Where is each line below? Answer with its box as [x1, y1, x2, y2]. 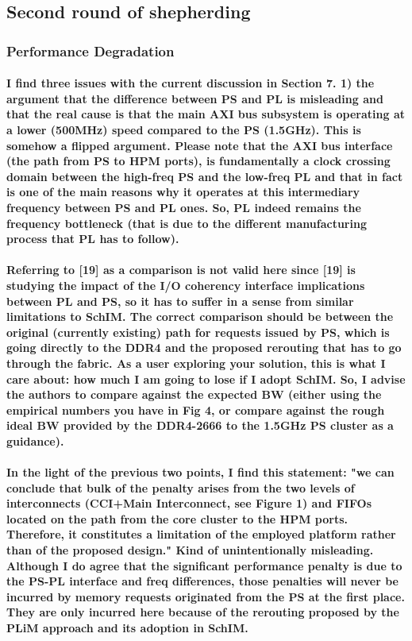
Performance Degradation [6, 41, 175, 60]
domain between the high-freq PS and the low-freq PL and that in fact [6, 168, 403, 184]
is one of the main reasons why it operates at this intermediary [6, 183, 360, 200]
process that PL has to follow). [6, 230, 179, 247]
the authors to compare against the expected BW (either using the [6, 386, 382, 403]
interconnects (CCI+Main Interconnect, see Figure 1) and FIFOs [6, 495, 372, 512]
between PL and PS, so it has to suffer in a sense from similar [6, 292, 354, 309]
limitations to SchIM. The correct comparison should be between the [6, 308, 394, 325]
